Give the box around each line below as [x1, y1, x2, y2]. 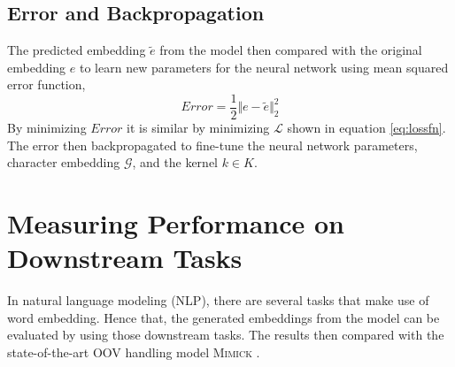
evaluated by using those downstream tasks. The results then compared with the [7, 325, 444, 344]
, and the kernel [132, 153, 219, 172]
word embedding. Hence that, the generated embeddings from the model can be [7, 308, 440, 326]
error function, [7, 75, 86, 94]
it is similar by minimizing [127, 119, 270, 137]
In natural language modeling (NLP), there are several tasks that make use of [7, 291, 429, 310]
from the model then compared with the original [159, 41, 422, 59]
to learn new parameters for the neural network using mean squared [79, 57, 449, 76]
